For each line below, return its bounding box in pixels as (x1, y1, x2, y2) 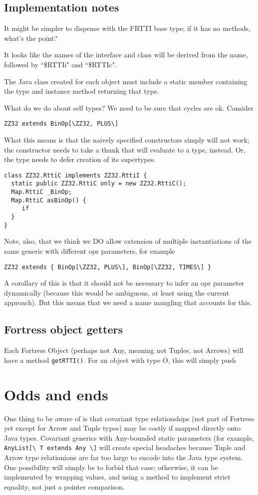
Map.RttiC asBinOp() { (11, 196, 86, 204)
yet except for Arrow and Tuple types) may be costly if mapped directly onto (4, 423, 241, 433)
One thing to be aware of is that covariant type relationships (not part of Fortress (4, 413, 255, 423)
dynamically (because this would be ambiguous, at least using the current (4, 287, 230, 298)
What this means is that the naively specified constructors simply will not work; (4, 135, 250, 145)
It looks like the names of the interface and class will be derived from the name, (4, 49, 248, 60)
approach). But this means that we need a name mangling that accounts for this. (4, 297, 252, 308)
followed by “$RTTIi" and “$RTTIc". (4, 59, 117, 69)
